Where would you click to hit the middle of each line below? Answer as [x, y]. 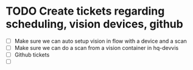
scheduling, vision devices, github [94, 24]
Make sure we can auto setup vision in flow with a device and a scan [100, 41]
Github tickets [32, 55]
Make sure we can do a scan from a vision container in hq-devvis [96, 48]
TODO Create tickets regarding [85, 11]
